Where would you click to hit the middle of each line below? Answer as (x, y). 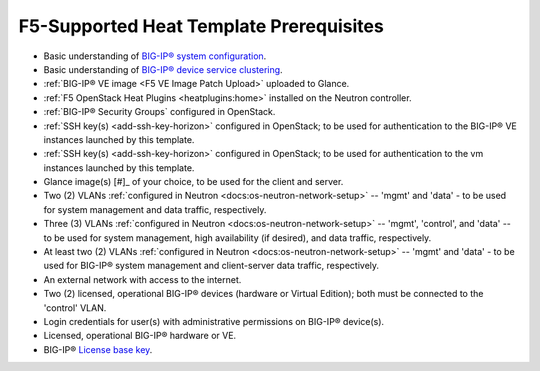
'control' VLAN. (75, 307)
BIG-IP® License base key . (98, 349)
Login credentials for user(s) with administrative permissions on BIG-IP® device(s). (214, 321)
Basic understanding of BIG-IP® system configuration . (155, 56)
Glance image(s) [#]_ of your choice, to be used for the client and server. (193, 182)
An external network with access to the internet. (142, 279)
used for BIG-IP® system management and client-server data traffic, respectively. (211, 266)
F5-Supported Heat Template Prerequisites (201, 26)
